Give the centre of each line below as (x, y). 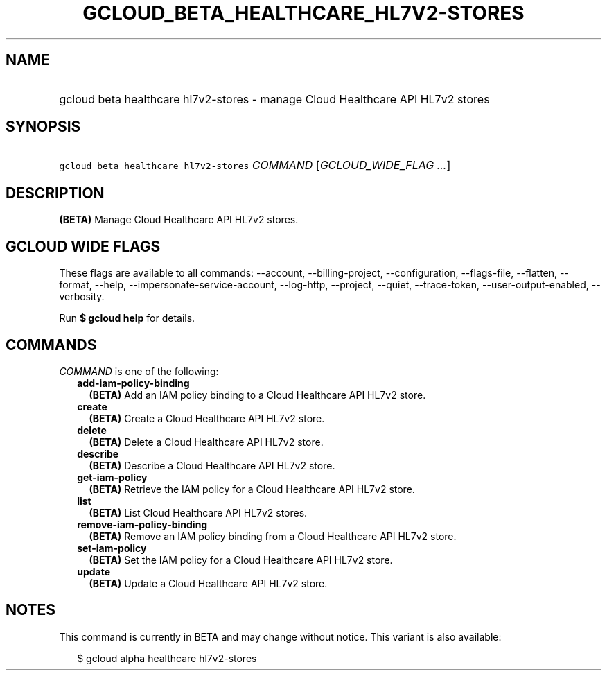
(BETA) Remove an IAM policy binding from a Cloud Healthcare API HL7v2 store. (273, 536)
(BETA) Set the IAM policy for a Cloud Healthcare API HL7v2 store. (241, 560)
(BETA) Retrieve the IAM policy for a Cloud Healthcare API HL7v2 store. (252, 489)
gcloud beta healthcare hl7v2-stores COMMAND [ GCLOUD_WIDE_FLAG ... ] (255, 165)
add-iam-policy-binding (133, 383)
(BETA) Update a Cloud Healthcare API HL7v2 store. (208, 583)
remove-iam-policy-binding (142, 524)
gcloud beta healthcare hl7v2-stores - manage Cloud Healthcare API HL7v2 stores (274, 99)
